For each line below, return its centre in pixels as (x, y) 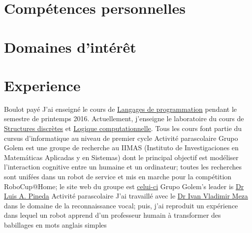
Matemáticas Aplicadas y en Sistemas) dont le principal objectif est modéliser (121, 157)
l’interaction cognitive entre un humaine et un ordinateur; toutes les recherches (123, 167)
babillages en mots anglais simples (55, 225)
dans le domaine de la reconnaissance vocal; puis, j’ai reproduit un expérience (121, 205)
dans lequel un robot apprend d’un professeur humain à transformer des (112, 215)
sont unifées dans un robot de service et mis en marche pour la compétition (118, 177)
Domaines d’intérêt (70, 47)
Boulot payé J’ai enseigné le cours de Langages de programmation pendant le (121, 109)
